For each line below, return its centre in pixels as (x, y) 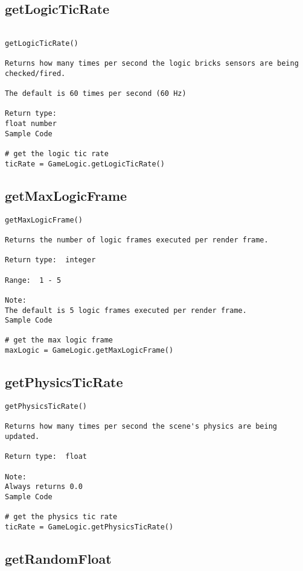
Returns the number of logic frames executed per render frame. (137, 240)
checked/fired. (35, 73)
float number (31, 124)
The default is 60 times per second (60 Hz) (96, 94)
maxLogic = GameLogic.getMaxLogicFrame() (89, 351)
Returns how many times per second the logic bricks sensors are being (152, 64)
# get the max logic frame (59, 340)
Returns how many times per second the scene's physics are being (141, 427)
